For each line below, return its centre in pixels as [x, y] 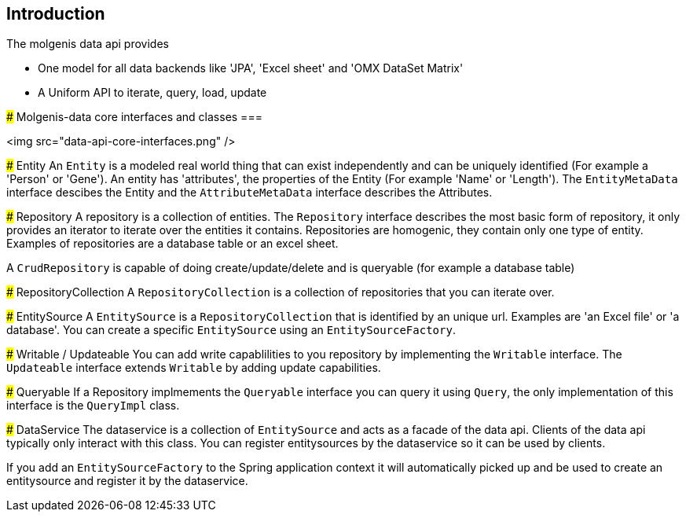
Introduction [56, 14]
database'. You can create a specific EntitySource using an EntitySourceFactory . [231, 330]
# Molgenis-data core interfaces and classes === [134, 117]
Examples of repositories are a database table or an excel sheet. [172, 244]
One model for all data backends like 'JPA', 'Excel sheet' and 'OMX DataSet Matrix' [251, 68]
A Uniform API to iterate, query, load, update [152, 93]
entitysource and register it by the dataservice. [127, 481]
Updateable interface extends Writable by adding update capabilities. [194, 368]
